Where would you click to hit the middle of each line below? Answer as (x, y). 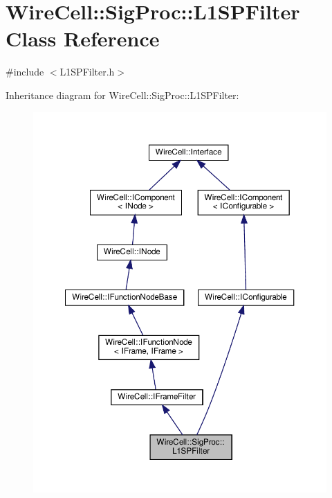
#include (25, 72)
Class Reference (83, 38)
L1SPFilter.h (87, 72)
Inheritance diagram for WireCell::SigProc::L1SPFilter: (122, 95)
